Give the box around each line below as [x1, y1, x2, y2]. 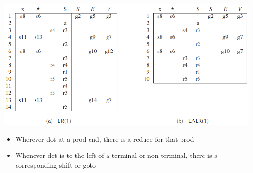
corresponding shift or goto [15, 159, 96, 170]
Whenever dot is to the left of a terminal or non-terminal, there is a [15, 150, 218, 160]
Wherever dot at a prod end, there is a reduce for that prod [15, 134, 194, 144]
